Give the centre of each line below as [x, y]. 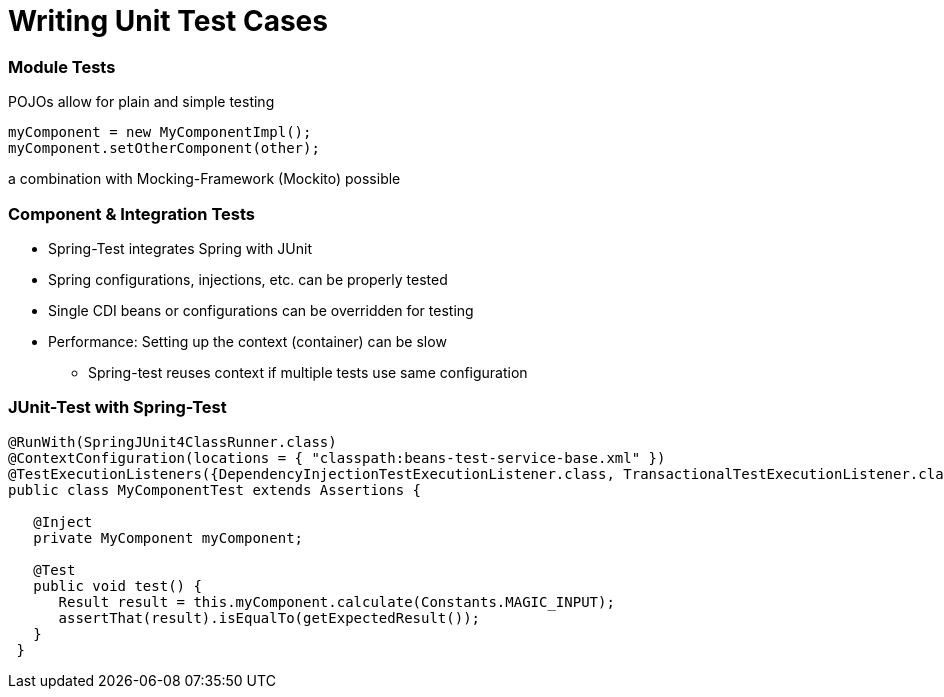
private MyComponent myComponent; [168, 537]
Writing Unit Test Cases [168, 21]
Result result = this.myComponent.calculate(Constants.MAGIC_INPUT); [336, 601]
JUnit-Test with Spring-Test [117, 407]
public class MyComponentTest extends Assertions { [215, 489]
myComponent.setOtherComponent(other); [164, 148]
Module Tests [62, 66]
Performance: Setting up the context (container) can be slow [247, 341]
